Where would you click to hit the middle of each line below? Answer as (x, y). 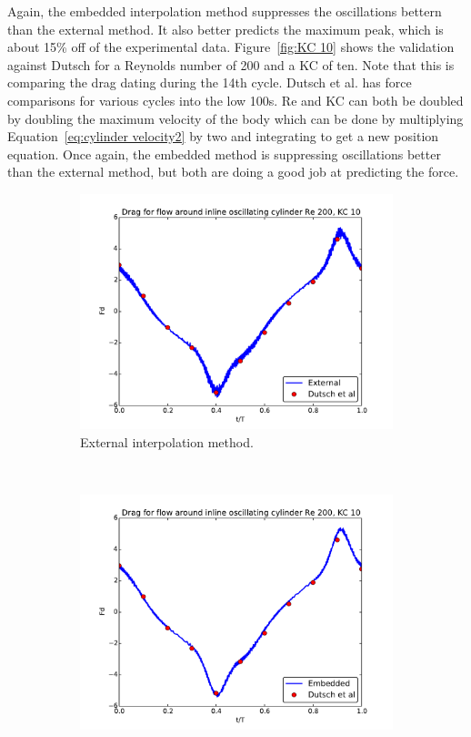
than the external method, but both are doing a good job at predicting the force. (233, 172)
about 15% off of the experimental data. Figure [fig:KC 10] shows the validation (231, 47)
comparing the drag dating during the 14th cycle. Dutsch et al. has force (210, 82)
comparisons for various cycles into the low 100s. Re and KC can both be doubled (235, 100)
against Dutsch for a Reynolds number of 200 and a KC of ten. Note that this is (231, 64)
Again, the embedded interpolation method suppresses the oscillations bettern (225, 11)
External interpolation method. (167, 441)
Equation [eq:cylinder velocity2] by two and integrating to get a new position (223, 136)
